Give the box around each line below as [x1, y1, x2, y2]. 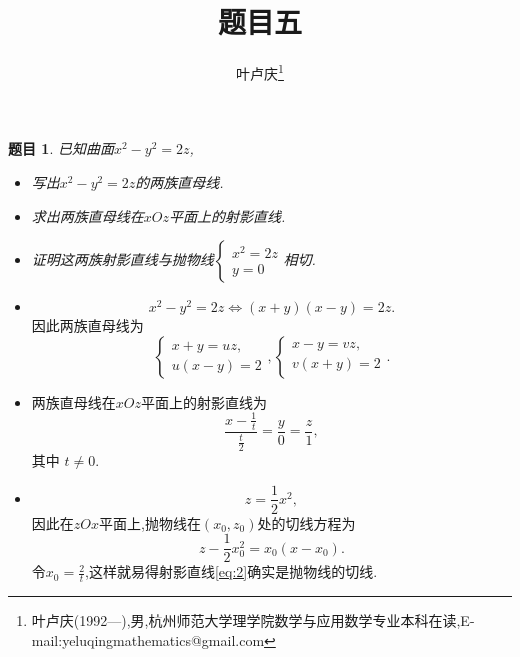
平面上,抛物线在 [99, 512, 201, 533]
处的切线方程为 [257, 512, 356, 533]
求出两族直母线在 [31, 205, 144, 226]
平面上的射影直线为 [141, 391, 268, 412]
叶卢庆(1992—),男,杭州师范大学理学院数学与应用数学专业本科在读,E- [31, 610, 475, 631]
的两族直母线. [135, 171, 224, 192]
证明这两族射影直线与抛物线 [31, 249, 214, 270]
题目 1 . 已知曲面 [8, 138, 114, 159]
